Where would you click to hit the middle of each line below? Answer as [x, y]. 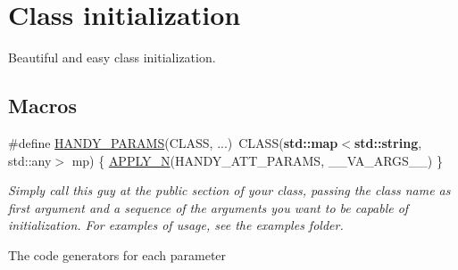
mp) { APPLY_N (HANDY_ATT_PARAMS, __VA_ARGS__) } [257, 160]
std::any [30, 160]
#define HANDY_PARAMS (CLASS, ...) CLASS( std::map [173, 142]
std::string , [388, 142]
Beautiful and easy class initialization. [112, 57]
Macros [42, 106]
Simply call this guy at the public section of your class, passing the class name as [229, 190]
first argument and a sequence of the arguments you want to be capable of [208, 207]
